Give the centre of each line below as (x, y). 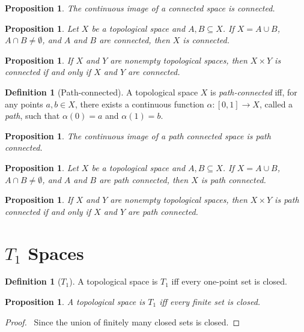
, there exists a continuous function (139, 104)
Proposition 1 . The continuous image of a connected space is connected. (140, 8)
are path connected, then (144, 179)
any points (24, 104)
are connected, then (135, 40)
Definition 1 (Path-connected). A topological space (102, 92)
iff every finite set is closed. (210, 302)
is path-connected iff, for (254, 92)
